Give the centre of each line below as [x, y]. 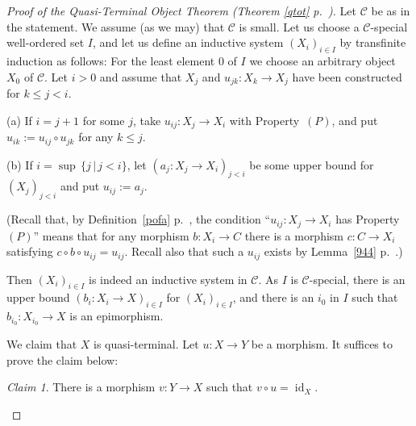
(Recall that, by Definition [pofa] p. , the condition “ [139, 219]
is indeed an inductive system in [168, 279]
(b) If [20, 164]
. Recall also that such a [184, 251]
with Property [264, 120]
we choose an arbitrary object [322, 60]
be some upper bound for [312, 164]
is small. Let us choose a [299, 26]
